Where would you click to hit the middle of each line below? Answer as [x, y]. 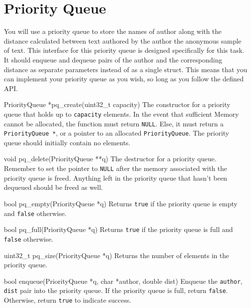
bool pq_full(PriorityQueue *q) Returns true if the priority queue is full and [118, 229]
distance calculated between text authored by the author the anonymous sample [123, 40]
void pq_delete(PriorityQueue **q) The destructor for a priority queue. [110, 159]
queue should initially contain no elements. [67, 142]
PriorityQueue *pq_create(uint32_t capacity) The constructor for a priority [117, 104]
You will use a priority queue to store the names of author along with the [113, 31]
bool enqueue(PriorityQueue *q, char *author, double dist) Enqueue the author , [123, 281]
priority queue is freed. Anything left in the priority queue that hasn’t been [116, 177]
